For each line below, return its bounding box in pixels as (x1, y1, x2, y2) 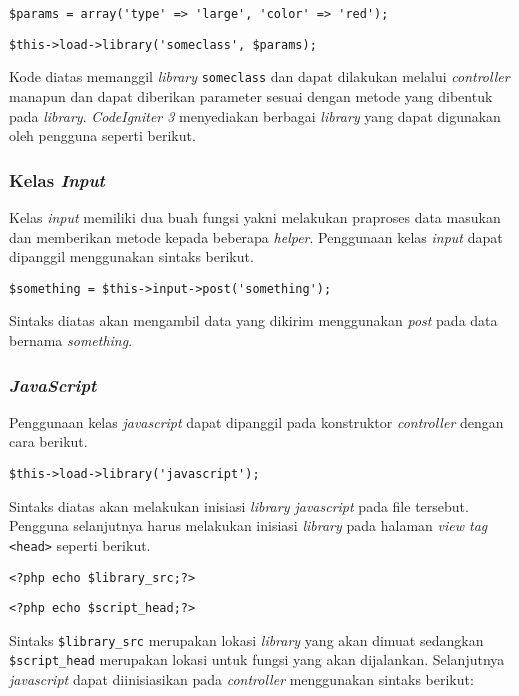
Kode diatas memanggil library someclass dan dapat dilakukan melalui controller (9, 66, 510, 87)
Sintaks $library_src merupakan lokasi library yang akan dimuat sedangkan (9, 629, 484, 650)
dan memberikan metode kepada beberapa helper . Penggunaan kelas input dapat (9, 226, 503, 247)
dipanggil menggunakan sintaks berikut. (9, 246, 254, 267)
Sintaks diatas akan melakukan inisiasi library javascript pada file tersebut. (9, 495, 469, 516)
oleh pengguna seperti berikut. (9, 125, 196, 146)
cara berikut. (9, 431, 88, 452)
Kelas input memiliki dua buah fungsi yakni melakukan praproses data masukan (9, 206, 501, 227)
